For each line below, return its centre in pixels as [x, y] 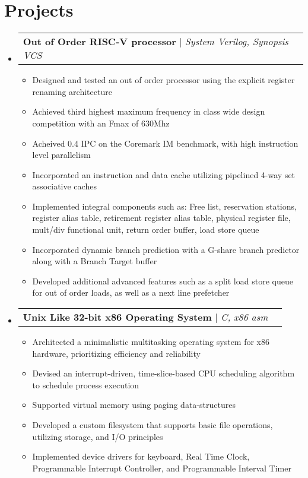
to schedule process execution [86, 384]
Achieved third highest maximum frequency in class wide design [149, 111]
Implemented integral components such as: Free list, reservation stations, [164, 206]
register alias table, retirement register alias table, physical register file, [161, 218]
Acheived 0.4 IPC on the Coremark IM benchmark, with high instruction [165, 143]
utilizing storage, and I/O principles [98, 436]
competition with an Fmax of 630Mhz [101, 123]
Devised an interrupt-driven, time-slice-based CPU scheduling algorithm [163, 373]
